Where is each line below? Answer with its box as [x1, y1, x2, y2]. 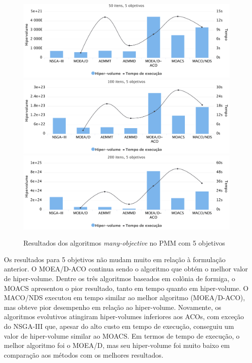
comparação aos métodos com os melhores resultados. [4, 349, 163, 360]
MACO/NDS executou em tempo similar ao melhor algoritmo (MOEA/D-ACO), [4, 292, 245, 303]
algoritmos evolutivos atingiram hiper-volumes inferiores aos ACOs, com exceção [4, 311, 244, 322]
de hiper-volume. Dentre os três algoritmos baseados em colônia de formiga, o [4, 273, 235, 283]
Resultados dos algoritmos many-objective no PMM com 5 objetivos [23, 238, 225, 248]
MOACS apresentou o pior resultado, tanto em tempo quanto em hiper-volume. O [4, 283, 249, 293]
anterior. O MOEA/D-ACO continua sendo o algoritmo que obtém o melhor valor [4, 264, 248, 274]
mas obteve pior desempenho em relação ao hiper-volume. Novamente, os [4, 302, 221, 312]
